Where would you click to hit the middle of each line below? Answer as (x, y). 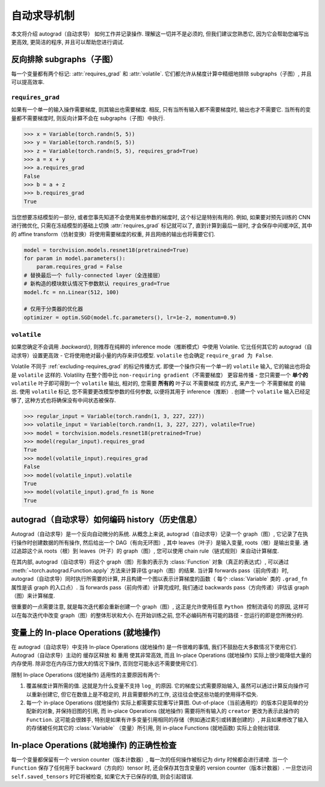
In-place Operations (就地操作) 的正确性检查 (94, 745)
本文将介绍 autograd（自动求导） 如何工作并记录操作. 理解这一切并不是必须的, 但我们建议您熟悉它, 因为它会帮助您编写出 (160, 34)
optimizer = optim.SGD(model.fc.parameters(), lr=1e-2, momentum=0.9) (130, 317)
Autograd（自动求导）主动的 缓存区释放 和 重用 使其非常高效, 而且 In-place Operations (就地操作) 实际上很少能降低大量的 (161, 655)
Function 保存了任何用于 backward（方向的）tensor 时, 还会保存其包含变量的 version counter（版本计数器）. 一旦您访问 (162, 768)
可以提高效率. (28, 82)
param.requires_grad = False (79, 267)
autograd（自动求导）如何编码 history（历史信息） (106, 520)
